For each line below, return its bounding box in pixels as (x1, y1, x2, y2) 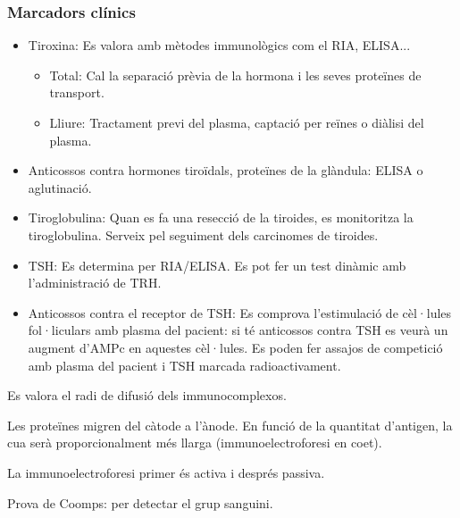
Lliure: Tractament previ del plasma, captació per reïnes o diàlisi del (49, 113, 424, 131)
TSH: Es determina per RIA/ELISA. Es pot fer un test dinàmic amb (28, 255, 406, 274)
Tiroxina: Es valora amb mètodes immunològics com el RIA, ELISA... (28, 36, 411, 54)
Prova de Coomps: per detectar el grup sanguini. (7, 493, 273, 512)
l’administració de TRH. (28, 273, 162, 292)
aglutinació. (28, 178, 92, 196)
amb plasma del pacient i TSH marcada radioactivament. (28, 355, 341, 374)
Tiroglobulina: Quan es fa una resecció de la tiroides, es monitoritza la (28, 208, 414, 227)
